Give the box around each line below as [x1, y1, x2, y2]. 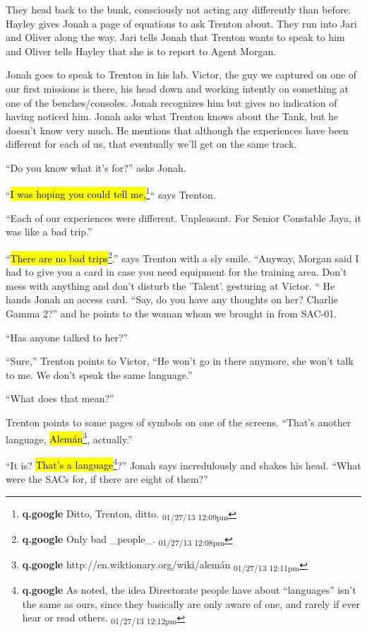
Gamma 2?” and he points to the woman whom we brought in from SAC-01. [6, 306, 337, 320]
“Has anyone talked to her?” [6, 329, 128, 344]
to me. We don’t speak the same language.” [6, 367, 193, 382]
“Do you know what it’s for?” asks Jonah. [6, 160, 186, 175]
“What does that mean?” [6, 391, 114, 406]
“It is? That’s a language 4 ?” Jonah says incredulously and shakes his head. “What [6, 455, 361, 472]
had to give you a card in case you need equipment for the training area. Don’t [6, 264, 347, 279]
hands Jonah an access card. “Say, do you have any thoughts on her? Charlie [6, 292, 338, 307]
